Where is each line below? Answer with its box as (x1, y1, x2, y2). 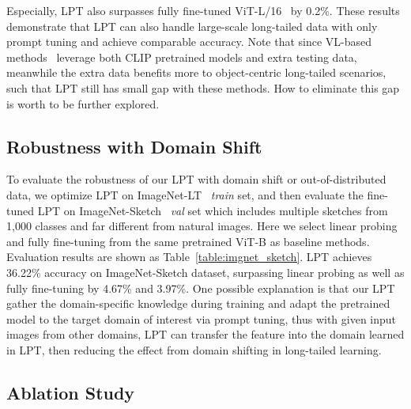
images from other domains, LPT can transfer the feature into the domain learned (6, 326, 405, 343)
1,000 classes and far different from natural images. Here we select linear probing (6, 218, 398, 234)
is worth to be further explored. (6, 95, 160, 112)
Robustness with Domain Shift (6, 134, 262, 158)
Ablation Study (6, 380, 135, 404)
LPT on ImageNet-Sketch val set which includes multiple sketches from (37, 202, 388, 218)
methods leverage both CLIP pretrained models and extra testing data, (6, 48, 357, 65)
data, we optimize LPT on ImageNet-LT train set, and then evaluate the (6, 186, 364, 203)
